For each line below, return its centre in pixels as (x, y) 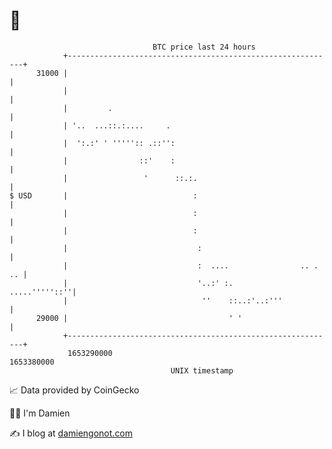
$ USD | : (103, 195)
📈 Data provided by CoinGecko (74, 390)
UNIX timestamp (202, 370)
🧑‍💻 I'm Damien (40, 413)
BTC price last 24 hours (204, 47)
